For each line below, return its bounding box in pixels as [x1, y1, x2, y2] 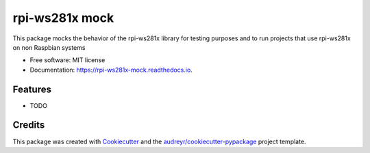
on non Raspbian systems [12, 43, 86, 51]
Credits [12, 120, 45, 131]
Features [12, 83, 51, 95]
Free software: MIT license [29, 56, 106, 64]
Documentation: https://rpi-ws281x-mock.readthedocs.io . [29, 66, 193, 74]
